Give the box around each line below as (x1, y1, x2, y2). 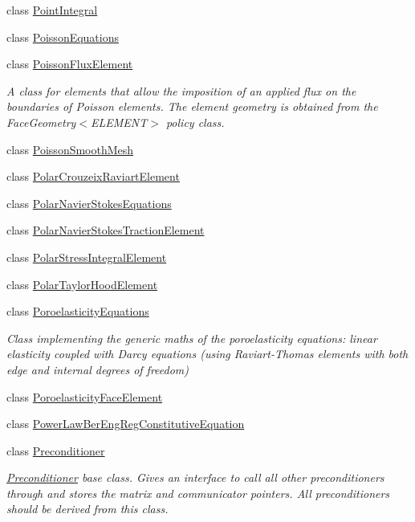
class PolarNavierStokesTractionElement (6, 222, 205, 239)
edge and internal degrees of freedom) (6, 361, 189, 377)
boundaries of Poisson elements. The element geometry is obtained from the (6, 98, 378, 115)
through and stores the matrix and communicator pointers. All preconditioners (6, 484, 390, 501)
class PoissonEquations (6, 28, 120, 45)
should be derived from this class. (6, 500, 169, 517)
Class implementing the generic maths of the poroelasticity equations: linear (6, 329, 377, 346)
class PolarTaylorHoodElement (6, 275, 158, 292)
